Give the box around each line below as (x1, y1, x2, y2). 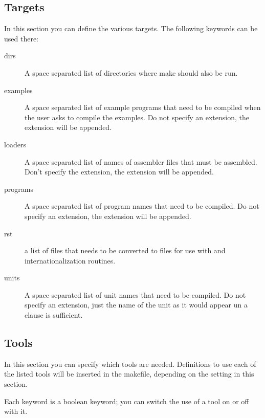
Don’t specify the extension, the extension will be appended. (25, 166, 214, 177)
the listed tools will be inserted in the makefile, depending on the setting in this (4, 368, 254, 379)
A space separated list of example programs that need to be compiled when (25, 102, 261, 113)
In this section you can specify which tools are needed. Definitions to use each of (4, 358, 256, 369)
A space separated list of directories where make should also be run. (25, 67, 238, 78)
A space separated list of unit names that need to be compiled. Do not (25, 289, 246, 300)
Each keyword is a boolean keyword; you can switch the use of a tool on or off (4, 395, 249, 406)
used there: (4, 33, 39, 43)
